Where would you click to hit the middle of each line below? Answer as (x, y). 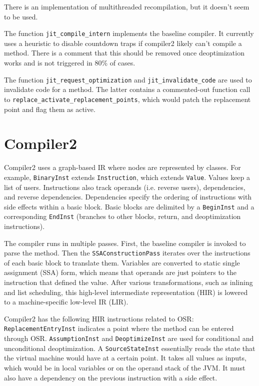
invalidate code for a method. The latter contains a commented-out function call (127, 89)
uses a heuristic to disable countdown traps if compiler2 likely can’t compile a (123, 43)
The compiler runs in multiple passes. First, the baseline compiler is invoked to (125, 243)
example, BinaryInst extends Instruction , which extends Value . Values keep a (127, 177)
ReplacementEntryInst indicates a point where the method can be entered (119, 328)
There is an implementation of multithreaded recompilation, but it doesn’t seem (127, 6)
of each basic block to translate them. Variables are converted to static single (122, 262)
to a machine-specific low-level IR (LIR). (66, 302)
